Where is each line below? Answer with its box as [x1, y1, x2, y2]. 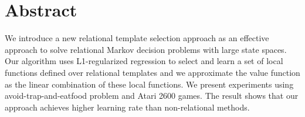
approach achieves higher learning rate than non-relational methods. [5, 101, 250, 113]
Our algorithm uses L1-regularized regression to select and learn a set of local [5, 55, 283, 67]
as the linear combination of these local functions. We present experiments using [5, 78, 294, 90]
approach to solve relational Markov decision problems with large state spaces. [5, 43, 287, 55]
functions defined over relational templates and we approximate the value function [5, 66, 300, 78]
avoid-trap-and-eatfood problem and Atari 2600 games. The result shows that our [5, 89, 299, 102]
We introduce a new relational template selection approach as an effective [5, 32, 269, 44]
